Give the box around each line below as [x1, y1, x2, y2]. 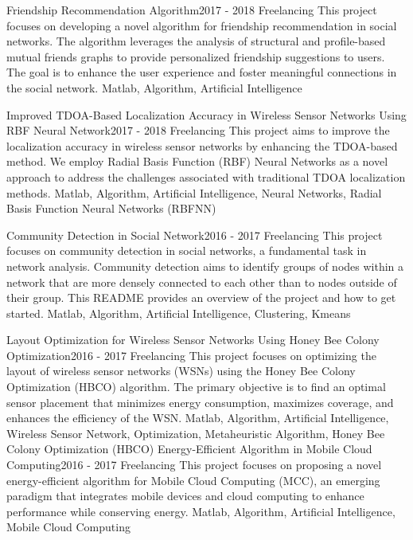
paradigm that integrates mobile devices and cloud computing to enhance [6, 487, 364, 504]
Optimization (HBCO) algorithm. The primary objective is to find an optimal [6, 378, 386, 395]
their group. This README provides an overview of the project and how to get [6, 289, 396, 306]
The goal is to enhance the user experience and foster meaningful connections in [6, 64, 397, 80]
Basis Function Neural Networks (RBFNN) [6, 200, 216, 217]
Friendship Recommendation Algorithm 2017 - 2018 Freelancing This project [6, 2, 377, 18]
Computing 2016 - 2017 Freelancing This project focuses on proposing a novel [6, 456, 382, 473]
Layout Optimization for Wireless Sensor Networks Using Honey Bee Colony [6, 331, 380, 348]
